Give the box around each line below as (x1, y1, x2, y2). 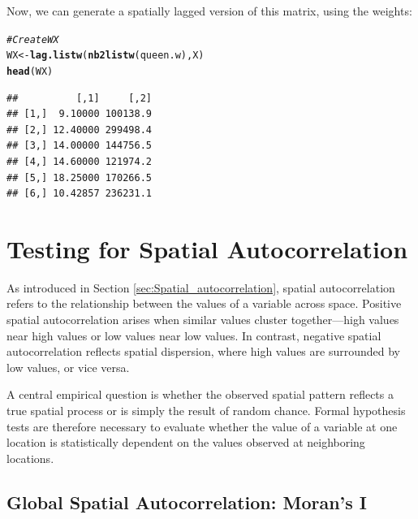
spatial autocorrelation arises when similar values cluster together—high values (6, 311, 399, 328)
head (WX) (6, 65, 54, 77)
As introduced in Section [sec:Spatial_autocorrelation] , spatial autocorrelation (6, 279, 395, 296)
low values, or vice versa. (6, 358, 130, 375)
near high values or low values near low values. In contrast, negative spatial (6, 327, 381, 344)
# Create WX (6, 33, 59, 45)
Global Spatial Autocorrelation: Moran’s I (6, 489, 368, 514)
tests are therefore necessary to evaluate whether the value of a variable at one (6, 417, 398, 435)
